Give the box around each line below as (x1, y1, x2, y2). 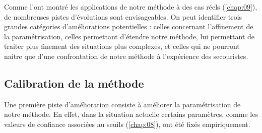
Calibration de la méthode (4, 75, 144, 91)
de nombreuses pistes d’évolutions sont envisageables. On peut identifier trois (4, 11, 242, 22)
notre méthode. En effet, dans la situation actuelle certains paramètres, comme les (4, 109, 258, 119)
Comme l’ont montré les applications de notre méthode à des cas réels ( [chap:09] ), (4, 2, 257, 12)
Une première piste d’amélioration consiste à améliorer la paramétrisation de (4, 99, 241, 109)
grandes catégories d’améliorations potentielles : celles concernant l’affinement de (4, 21, 253, 32)
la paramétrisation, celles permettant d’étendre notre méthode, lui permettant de (4, 31, 254, 41)
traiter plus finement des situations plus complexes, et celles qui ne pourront (4, 41, 240, 51)
